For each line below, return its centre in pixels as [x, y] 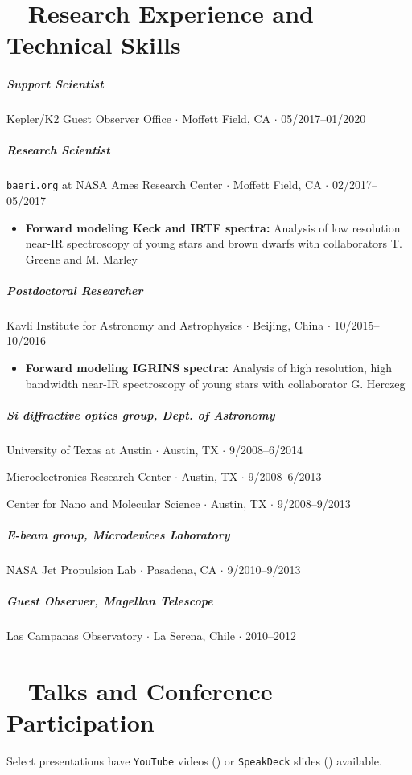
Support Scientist [55, 84]
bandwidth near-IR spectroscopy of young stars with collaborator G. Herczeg [215, 383]
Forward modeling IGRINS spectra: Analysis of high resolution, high [208, 368]
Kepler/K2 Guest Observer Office [89, 119]
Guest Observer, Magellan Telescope [110, 601]
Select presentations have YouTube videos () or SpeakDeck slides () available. [194, 761]
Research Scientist [58, 150]
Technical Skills [94, 45]
